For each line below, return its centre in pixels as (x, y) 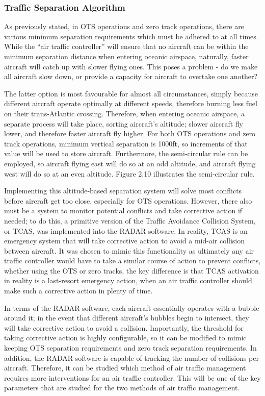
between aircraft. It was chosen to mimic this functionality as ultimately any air (129, 250)
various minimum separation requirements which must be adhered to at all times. (131, 36)
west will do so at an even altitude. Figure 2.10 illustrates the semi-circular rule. (129, 173)
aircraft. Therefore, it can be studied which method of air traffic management (125, 368)
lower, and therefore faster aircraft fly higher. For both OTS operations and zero (130, 133)
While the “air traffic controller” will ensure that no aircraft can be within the (126, 46)
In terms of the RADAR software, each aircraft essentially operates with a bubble (132, 307)
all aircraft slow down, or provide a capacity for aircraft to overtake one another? (131, 76)
